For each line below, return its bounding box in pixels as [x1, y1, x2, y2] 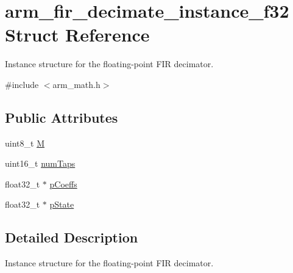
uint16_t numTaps [5, 157, 76, 170]
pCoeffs [49, 177, 77, 190]
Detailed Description [5, 228, 138, 247]
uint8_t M [5, 136, 44, 149]
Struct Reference [5, 22, 150, 47]
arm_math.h [52, 78, 101, 90]
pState [49, 198, 74, 211]
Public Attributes [5, 107, 118, 126]
